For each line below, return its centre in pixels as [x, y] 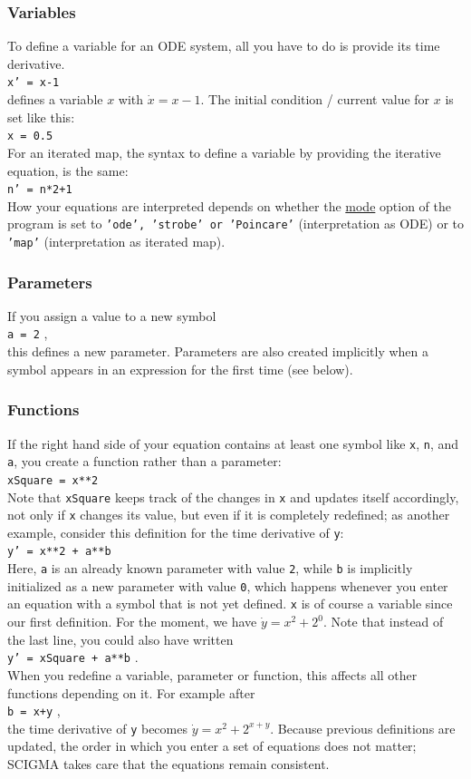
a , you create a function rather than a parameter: [144, 461]
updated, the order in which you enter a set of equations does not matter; [212, 746]
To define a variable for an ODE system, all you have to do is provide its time [224, 46]
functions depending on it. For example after [131, 692]
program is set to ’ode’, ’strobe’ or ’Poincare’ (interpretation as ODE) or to [235, 224]
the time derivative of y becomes [97, 728]
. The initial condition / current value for [315, 99]
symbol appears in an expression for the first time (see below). [180, 369]
